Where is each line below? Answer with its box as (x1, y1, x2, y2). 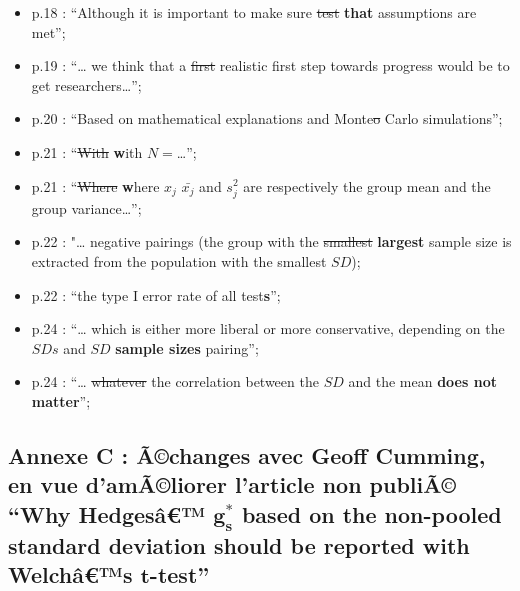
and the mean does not (348, 371, 497, 392)
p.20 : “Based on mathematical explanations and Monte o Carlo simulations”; (31, 108, 503, 129)
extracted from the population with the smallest (31, 250, 327, 271)
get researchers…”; (31, 74, 142, 95)
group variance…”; (31, 197, 142, 218)
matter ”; (31, 390, 91, 411)
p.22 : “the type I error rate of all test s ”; (31, 284, 281, 305)
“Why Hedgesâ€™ (8, 498, 206, 529)
